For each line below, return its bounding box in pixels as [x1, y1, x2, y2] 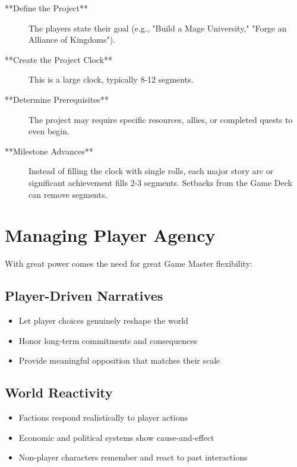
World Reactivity [5, 383, 113, 402]
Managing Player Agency [5, 223, 216, 247]
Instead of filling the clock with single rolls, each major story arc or [29, 165, 274, 177]
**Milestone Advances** [5, 144, 93, 157]
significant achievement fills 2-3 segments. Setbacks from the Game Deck [29, 176, 292, 188]
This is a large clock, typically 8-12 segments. [29, 73, 194, 86]
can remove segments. [29, 188, 108, 200]
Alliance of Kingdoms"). [29, 33, 116, 46]
